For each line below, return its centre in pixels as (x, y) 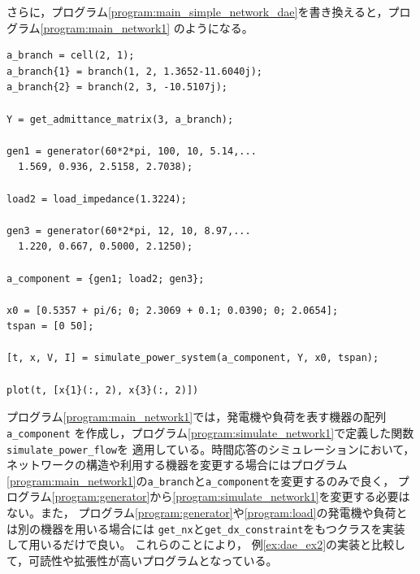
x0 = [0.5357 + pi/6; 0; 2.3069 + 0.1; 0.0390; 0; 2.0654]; (173, 310)
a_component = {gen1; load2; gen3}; (106, 278)
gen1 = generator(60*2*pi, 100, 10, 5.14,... (132, 151)
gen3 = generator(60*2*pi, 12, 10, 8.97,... (129, 230)
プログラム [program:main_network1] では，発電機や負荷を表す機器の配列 (197, 417)
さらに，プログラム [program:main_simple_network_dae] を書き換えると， (197, 11)
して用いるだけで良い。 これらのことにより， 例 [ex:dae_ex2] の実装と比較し (206, 544)
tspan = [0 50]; (50, 326)
